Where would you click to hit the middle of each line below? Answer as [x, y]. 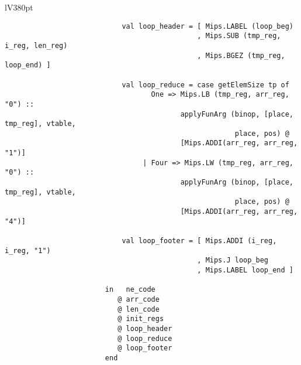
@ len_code [139, 309]
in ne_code [130, 290]
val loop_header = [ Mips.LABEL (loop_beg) [207, 26]
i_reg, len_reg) [36, 45]
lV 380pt [19, 7]
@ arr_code [139, 299]
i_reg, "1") [28, 250]
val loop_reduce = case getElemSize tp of [205, 85]
